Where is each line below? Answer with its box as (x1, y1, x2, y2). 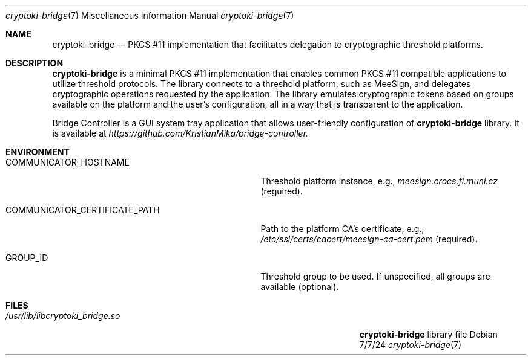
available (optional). (260, 281, 339, 292)
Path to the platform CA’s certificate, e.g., (260, 223, 424, 234)
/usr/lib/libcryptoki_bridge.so (5, 310, 120, 321)
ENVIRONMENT (5, 147, 70, 157)
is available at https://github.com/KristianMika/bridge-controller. (52, 128, 309, 138)
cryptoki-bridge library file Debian (359, 329, 498, 339)
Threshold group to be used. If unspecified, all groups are (260, 271, 490, 281)
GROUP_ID (5, 252, 48, 263)
